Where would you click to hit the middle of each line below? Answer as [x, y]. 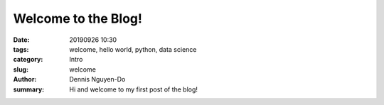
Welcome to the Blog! [78, 18]
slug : [21, 69]
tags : [21, 49]
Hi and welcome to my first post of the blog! [134, 89]
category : [28, 60]
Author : [25, 79]
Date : [21, 40]
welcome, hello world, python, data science [133, 49]
